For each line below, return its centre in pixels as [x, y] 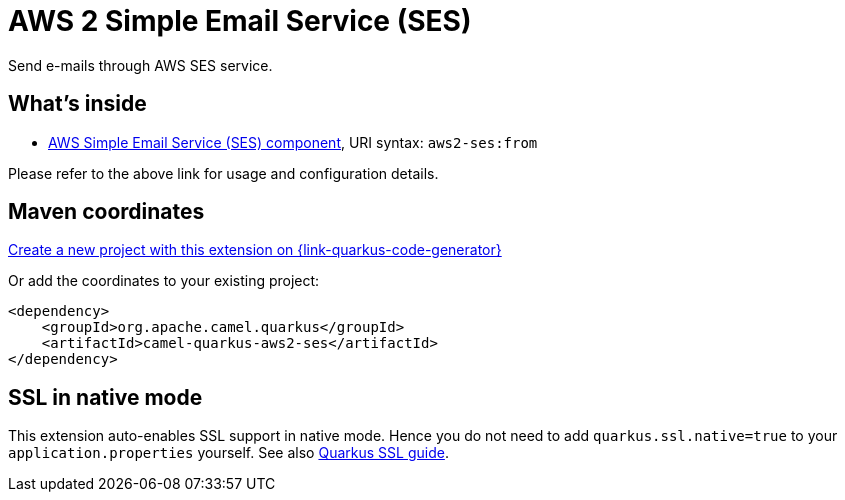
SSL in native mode [105, 397]
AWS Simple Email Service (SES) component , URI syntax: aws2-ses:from [293, 142]
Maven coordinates [106, 212]
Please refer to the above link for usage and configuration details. [223, 173]
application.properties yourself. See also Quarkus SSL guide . [228, 453]
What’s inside [77, 104]
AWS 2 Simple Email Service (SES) [240, 21]
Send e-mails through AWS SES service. [140, 65]
